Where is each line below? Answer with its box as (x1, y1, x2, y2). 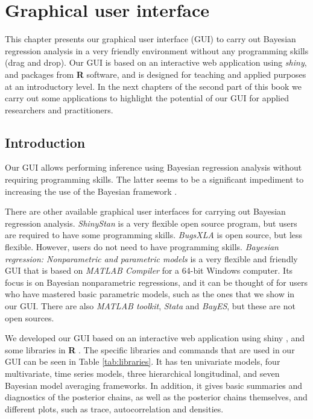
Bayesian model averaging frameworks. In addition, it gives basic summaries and (5, 379, 303, 391)
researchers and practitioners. (5, 103, 113, 116)
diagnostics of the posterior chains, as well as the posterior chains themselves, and (5, 391, 308, 403)
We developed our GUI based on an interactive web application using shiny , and (5, 332, 305, 344)
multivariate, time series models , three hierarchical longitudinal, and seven (5, 367, 280, 379)
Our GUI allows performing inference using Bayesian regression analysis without (5, 161, 302, 174)
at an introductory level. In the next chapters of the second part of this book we (5, 80, 302, 92)
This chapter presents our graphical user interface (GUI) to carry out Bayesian (5, 33, 296, 45)
